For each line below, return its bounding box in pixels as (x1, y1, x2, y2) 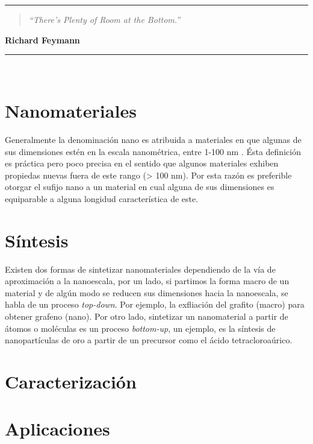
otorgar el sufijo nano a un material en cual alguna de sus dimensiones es (5, 180, 274, 193)
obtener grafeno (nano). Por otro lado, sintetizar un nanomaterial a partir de (5, 309, 288, 322)
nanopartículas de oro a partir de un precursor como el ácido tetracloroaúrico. (5, 334, 293, 346)
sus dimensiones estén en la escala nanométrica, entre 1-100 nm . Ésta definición (5, 145, 301, 157)
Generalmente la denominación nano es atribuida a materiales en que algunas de (5, 133, 302, 145)
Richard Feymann (5, 33, 80, 46)
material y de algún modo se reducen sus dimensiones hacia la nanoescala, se (5, 286, 288, 299)
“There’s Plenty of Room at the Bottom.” (28, 13, 181, 25)
